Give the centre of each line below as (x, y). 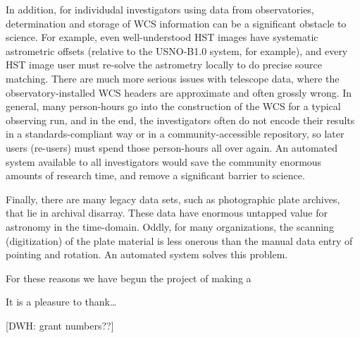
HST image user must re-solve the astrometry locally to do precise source (164, 65)
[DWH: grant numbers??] (60, 325)
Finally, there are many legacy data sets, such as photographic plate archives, (173, 199)
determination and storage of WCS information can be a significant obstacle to (176, 23)
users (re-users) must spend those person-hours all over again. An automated (172, 147)
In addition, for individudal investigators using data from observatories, (160, 9)
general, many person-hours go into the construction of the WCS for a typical (173, 106)
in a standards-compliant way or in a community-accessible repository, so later (175, 134)
